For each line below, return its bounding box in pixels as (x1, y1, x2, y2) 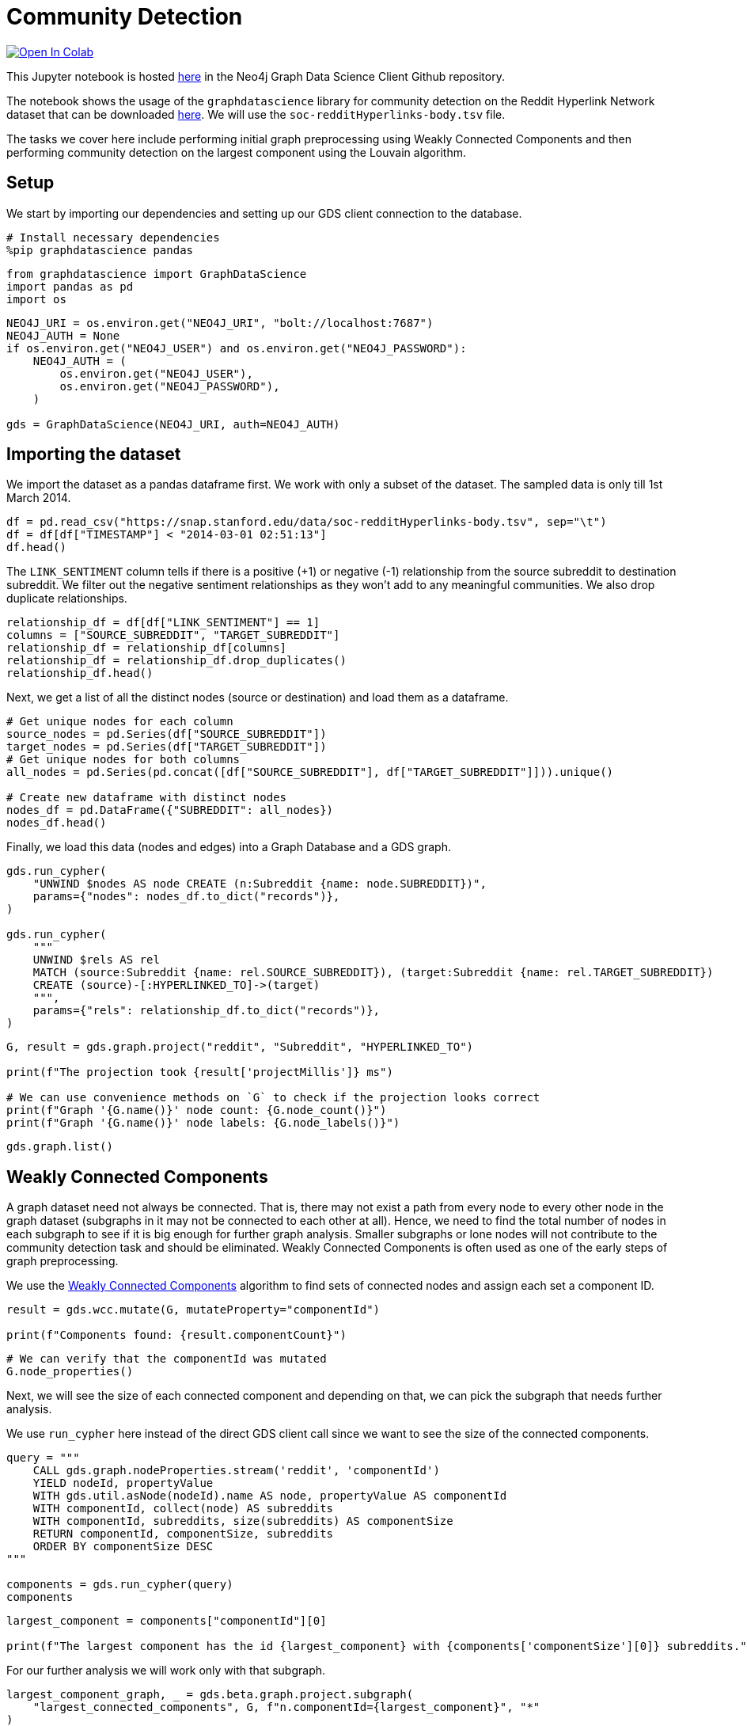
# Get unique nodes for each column (6, 715, 233, 728)
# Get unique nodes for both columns (6, 753, 241, 766)
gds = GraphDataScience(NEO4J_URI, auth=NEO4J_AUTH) (6, 417, 340, 431)
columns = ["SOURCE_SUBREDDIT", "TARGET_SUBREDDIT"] (6, 629, 340, 642)
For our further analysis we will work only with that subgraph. (6, 1663, 326, 1678)
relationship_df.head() (6, 667, 154, 680)
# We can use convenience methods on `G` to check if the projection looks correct (6, 1091, 540, 1104)
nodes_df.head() (6, 816, 107, 830)
